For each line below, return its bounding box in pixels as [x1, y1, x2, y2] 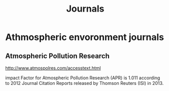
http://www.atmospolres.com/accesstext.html [5, 65, 101, 71]
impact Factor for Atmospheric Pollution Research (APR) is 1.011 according [5, 75, 160, 81]
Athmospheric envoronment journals [5, 31, 164, 43]
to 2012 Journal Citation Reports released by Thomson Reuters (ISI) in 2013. [5, 80, 164, 86]
